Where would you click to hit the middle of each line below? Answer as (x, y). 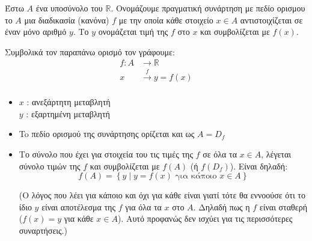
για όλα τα (143, 206)
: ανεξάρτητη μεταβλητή (69, 102)
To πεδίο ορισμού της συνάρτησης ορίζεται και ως (107, 134)
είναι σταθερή (283, 206)
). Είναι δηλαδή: (259, 166)
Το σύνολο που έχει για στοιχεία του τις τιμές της (106, 154)
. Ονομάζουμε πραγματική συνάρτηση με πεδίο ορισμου (208, 8)
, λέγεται (276, 154)
